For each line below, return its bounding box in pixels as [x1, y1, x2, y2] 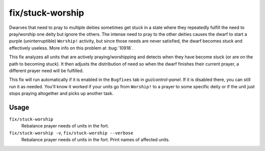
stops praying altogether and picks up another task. [9, 91, 114, 97]
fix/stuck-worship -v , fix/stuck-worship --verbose [9, 130, 133, 136]
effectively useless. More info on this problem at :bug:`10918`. [9, 45, 133, 51]
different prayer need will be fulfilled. [9, 68, 84, 74]
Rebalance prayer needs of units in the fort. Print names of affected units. [21, 137, 170, 143]
